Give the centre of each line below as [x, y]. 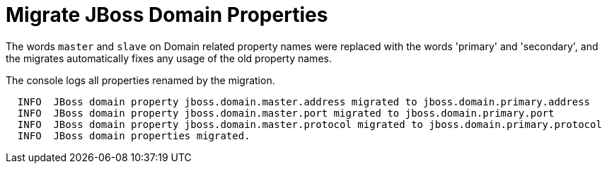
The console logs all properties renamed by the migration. [140, 80]
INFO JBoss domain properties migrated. [134, 135]
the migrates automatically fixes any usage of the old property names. [169, 58]
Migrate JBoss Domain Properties [167, 15]
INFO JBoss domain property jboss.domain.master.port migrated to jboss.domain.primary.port [286, 113]
